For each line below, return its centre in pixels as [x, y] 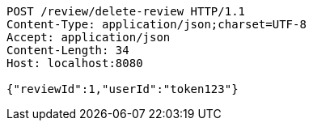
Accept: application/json [89, 37]
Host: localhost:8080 [75, 63]
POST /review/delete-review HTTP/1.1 [126, 11]
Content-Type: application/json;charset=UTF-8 [156, 24]
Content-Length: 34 [68, 50]
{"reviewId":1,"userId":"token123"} [123, 89]
